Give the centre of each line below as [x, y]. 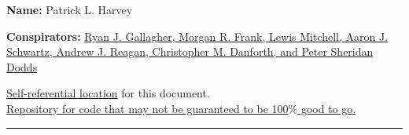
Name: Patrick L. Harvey [70, 9]
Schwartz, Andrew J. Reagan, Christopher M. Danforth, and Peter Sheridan [190, 51]
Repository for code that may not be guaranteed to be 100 [147, 108]
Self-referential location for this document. [108, 93]
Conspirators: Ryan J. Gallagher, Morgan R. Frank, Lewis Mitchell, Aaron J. [197, 36]
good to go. [328, 108]
